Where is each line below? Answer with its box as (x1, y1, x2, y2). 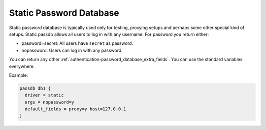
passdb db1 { (19, 85, 51, 91)
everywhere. (9, 63, 35, 69)
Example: (9, 72, 28, 78)
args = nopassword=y (25, 99, 74, 105)
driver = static (25, 93, 64, 98)
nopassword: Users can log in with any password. (21, 47, 123, 53)
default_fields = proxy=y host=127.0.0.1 (25, 106, 127, 112)
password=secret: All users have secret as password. (21, 40, 133, 46)
